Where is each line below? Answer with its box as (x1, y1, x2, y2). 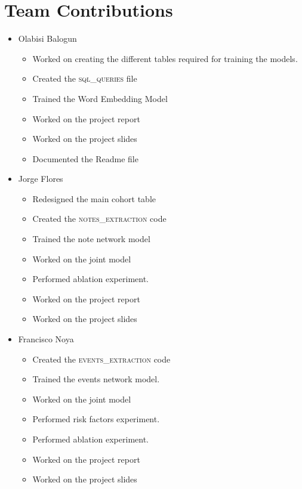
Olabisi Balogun (18, 32, 77, 45)
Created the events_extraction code (32, 352, 171, 365)
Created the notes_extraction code (32, 212, 167, 225)
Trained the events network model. (32, 373, 160, 385)
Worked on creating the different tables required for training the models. (32, 52, 298, 64)
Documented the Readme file (32, 152, 138, 165)
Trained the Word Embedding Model (32, 92, 168, 104)
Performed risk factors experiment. (32, 413, 160, 425)
